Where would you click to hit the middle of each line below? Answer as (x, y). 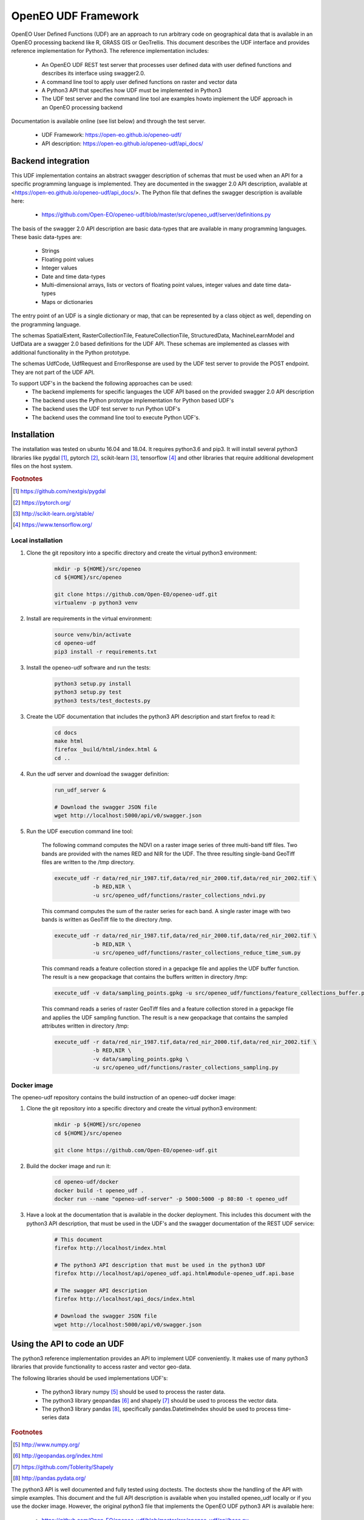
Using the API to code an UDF (68, 1344)
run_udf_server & (80, 790)
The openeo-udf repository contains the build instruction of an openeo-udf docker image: (123, 1097)
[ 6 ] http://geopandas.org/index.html (58, 1456)
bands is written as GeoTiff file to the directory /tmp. (107, 920)
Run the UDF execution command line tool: (80, 831)
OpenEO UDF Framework (75, 16)
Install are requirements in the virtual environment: (89, 619)
